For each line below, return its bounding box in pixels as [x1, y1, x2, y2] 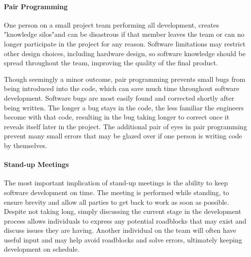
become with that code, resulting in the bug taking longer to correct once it [4, 112, 230, 122]
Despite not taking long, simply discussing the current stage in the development [4, 206, 241, 216]
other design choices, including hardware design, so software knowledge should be [4, 48, 246, 58]
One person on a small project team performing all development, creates [4, 19, 219, 30]
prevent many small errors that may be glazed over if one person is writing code [4, 131, 242, 141]
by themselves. [4, 140, 47, 150]
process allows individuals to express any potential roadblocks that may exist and [4, 215, 247, 226]
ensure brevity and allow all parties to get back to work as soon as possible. [4, 197, 229, 207]
